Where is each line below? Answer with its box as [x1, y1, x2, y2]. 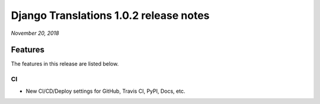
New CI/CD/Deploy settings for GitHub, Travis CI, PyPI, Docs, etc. [25, 87, 185, 95]
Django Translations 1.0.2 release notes [11, 9, 210, 22]
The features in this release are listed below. [11, 60, 119, 67]
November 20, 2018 [11, 30, 59, 37]
